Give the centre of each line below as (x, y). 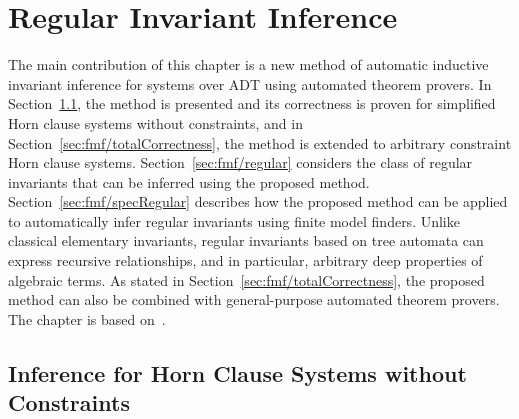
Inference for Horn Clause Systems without (237, 372)
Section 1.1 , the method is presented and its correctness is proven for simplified (252, 103)
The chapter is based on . (87, 318)
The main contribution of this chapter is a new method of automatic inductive (248, 64)
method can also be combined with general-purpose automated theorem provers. (254, 299)
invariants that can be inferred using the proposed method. (189, 181)
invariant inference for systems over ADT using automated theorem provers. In (250, 83)
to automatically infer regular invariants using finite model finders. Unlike (234, 220)
